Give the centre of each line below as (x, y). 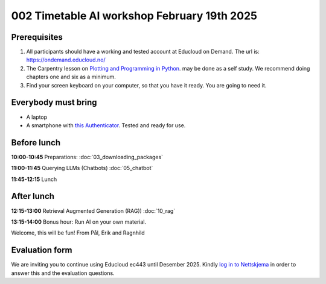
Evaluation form (42, 250)
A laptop (37, 117)
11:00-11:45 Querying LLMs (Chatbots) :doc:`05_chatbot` (82, 168)
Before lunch (36, 143)
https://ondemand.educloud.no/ (66, 60)
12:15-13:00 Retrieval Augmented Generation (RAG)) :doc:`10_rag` (93, 210)
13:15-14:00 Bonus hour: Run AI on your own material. (79, 222)
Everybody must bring (54, 103)
